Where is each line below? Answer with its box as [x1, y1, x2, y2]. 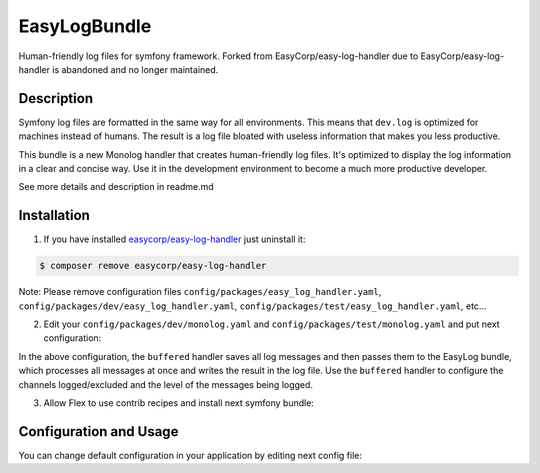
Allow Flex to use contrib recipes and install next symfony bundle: [43, 397, 315, 409]
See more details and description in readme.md [18, 181, 214, 193]
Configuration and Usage [18, 423, 179, 440]
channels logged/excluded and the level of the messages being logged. [18, 378, 314, 390]
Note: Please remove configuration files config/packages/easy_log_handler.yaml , [18, 286, 382, 298]
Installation [18, 207, 90, 224]
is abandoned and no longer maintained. [51, 63, 219, 75]
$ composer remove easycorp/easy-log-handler [39, 260, 267, 272]
